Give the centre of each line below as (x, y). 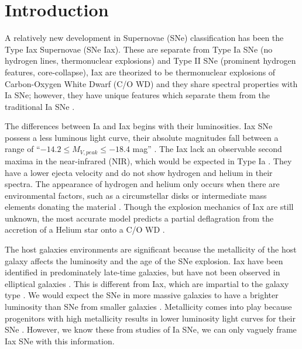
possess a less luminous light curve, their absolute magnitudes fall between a (142, 137)
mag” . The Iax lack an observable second (207, 149)
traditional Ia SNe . (40, 106)
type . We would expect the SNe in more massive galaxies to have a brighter (142, 295)
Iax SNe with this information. (60, 341)
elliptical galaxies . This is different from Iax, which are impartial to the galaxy (147, 283)
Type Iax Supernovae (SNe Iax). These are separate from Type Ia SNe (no (139, 49)
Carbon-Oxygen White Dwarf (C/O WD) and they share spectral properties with (151, 83)
